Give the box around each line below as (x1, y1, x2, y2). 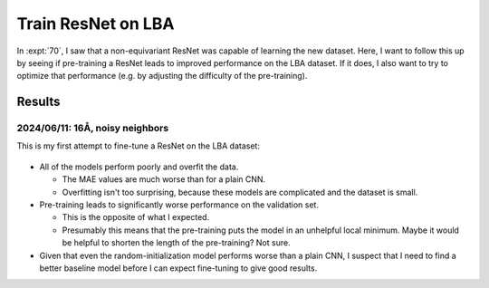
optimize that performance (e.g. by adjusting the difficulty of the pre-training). (16, 71, 308, 82)
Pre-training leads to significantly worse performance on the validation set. (39, 199, 319, 210)
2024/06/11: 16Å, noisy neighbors (16, 122, 169, 135)
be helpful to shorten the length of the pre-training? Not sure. (62, 237, 291, 248)
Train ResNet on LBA (16, 14, 175, 34)
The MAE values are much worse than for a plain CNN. (62, 174, 266, 185)
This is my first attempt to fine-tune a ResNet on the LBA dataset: (16, 140, 260, 151)
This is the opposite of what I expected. (62, 212, 210, 223)
